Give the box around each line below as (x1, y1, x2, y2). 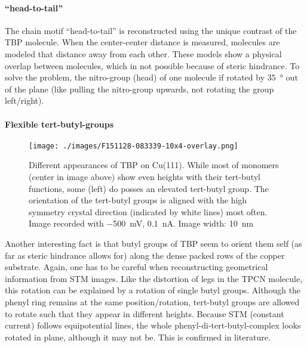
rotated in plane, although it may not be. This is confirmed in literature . (5, 330, 271, 343)
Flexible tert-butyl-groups (5, 117, 113, 130)
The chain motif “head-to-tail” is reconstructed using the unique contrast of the (5, 24, 297, 36)
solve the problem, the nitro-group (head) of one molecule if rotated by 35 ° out (5, 71, 298, 83)
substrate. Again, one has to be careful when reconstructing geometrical (5, 261, 268, 273)
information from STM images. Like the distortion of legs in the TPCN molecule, (5, 272, 303, 284)
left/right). (5, 94, 44, 107)
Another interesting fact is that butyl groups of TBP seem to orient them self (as (5, 237, 302, 249)
